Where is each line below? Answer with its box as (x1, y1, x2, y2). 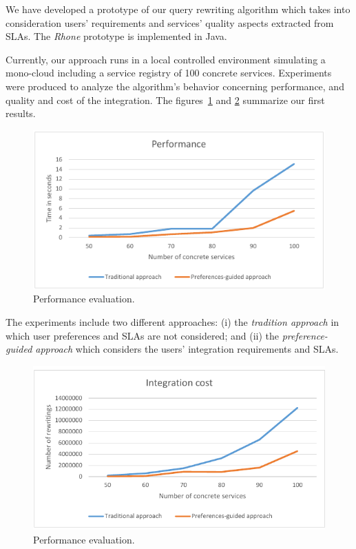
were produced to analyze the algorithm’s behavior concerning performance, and (6, 79, 344, 93)
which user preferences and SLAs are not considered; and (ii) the (6, 328, 279, 342)
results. (6, 106, 36, 121)
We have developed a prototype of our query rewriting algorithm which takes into (6, 2, 350, 16)
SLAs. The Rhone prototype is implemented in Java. (6, 29, 227, 43)
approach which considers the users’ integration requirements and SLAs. (35, 342, 339, 356)
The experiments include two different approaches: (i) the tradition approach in (6, 315, 339, 329)
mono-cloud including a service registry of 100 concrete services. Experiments (6, 65, 332, 80)
